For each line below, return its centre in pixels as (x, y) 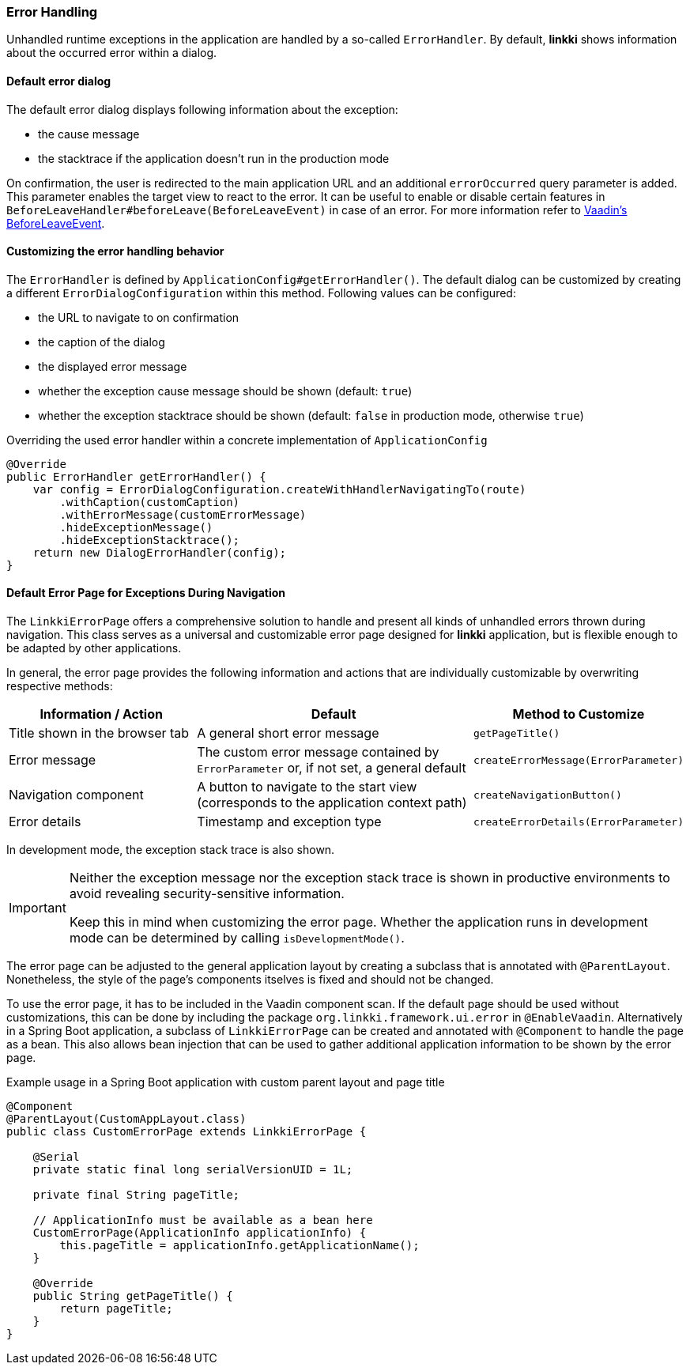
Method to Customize (579, 714)
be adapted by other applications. (94, 648)
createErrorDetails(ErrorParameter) (578, 821)
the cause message (89, 134)
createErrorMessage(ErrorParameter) (578, 760)
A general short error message (288, 733)
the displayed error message (113, 366)
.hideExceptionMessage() (136, 527)
